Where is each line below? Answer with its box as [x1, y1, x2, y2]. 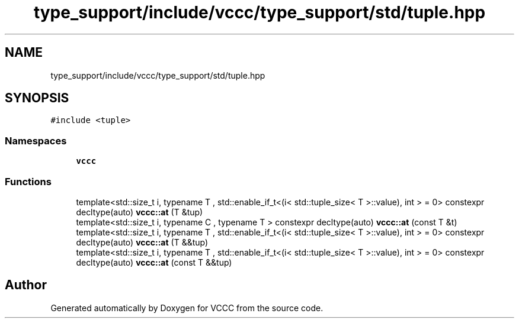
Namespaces [5, 134, 67, 147]
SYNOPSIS [5, 91, 69, 106]
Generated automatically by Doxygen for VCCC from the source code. [50, 302, 323, 313]
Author [5, 277, 47, 293]
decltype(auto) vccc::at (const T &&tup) [76, 257, 232, 267]
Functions [5, 175, 52, 188]
